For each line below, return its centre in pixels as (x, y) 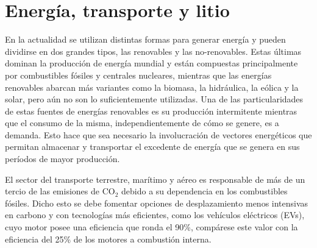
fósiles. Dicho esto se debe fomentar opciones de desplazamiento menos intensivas (157, 203)
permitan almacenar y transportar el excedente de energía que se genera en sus (152, 147)
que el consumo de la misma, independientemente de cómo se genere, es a (142, 123)
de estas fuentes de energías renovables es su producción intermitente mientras (151, 111)
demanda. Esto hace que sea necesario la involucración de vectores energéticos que (158, 134)
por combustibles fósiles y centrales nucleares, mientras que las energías (138, 75)
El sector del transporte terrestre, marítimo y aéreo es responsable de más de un (155, 179)
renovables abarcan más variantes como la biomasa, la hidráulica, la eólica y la (152, 87)
